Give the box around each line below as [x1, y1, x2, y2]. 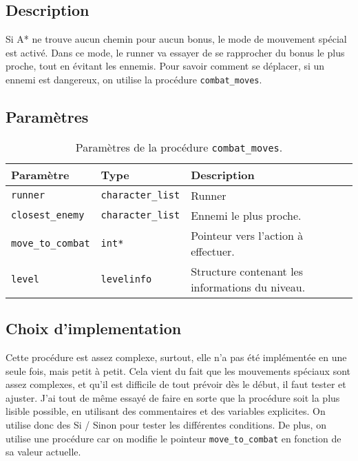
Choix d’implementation [6, 318, 182, 339]
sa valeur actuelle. [6, 444, 81, 459]
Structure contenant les [191, 263, 304, 279]
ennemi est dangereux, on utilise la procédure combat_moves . [6, 72, 262, 86]
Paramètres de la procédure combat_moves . [75, 139, 283, 155]
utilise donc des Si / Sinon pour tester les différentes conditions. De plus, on [6, 418, 326, 432]
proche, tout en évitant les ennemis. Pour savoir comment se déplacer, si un [6, 59, 325, 73]
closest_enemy [11, 209, 85, 221]
